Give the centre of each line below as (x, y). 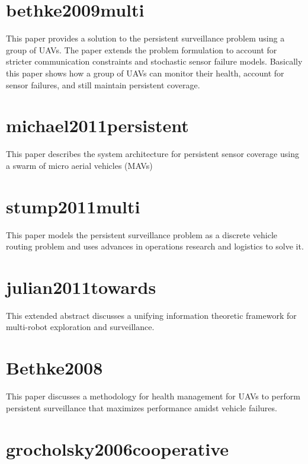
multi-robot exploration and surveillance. (80, 327)
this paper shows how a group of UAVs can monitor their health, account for (145, 73)
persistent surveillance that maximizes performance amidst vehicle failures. (142, 407)
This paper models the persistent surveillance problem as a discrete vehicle (142, 234)
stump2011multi (73, 206)
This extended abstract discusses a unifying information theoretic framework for (151, 315)
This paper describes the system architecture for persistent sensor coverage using (153, 154)
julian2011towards (81, 287)
